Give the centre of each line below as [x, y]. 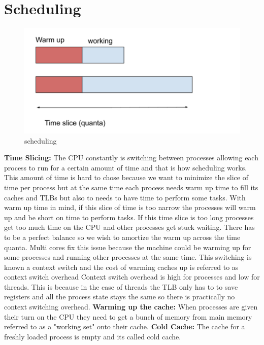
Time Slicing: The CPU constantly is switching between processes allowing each [131, 158]
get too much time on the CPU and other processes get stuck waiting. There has [129, 227]
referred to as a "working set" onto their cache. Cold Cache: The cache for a [125, 326]
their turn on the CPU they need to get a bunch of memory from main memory [128, 316]
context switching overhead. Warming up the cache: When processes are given [131, 307]
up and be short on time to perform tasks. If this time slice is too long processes [129, 217]
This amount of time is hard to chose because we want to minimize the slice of [126, 177]
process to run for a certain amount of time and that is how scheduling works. [126, 167]
